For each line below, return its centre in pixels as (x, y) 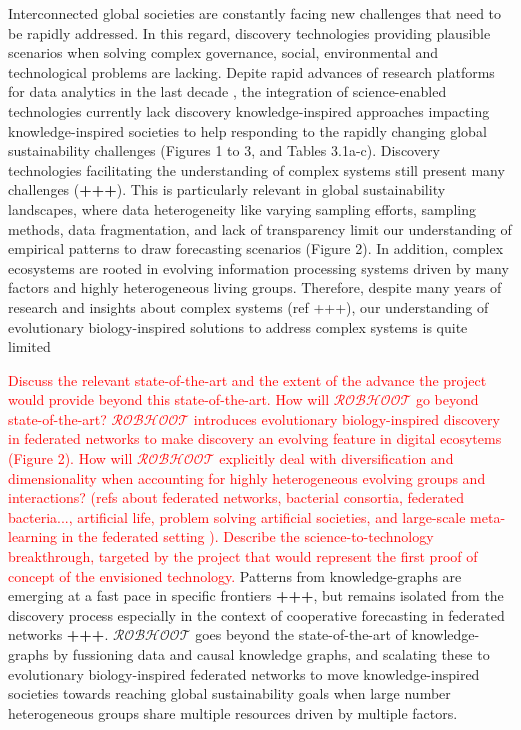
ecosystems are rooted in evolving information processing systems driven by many (258, 267)
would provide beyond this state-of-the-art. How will (169, 399)
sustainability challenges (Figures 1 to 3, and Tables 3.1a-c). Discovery (224, 150)
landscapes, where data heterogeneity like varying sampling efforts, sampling (242, 208)
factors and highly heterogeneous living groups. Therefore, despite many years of (255, 287)
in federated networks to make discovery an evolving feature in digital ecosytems (255, 438)
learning (33, 536)
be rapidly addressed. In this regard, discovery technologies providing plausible (249, 32)
